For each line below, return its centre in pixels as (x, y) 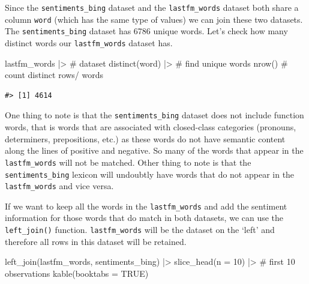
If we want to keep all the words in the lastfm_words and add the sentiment (146, 206)
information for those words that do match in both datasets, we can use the (144, 218)
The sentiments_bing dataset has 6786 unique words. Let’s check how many (146, 31)
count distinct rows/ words (54, 75)
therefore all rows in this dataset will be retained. (96, 241)
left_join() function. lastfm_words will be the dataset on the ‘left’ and (140, 230)
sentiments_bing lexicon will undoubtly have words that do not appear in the (150, 174)
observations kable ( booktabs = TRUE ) (77, 273)
